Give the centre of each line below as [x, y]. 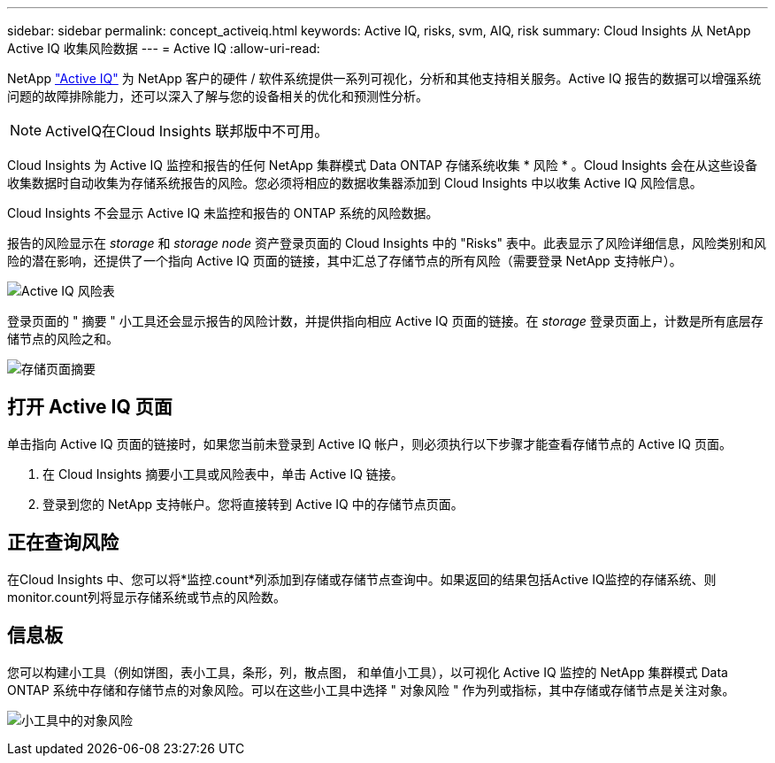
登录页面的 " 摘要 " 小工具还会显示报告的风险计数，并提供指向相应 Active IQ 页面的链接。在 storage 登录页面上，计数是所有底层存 [385, 321]
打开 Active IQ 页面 [90, 407]
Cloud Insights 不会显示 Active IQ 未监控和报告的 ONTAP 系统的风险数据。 [223, 213]
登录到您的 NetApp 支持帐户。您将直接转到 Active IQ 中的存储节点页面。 [253, 504]
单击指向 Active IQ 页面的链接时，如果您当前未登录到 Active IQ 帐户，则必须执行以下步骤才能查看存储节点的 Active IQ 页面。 [369, 443]
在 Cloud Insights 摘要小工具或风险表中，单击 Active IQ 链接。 [223, 474]
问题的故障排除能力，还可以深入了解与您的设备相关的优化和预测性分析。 [218, 96]
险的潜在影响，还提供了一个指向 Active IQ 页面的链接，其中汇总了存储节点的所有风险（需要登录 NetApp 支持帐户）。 [345, 261]
